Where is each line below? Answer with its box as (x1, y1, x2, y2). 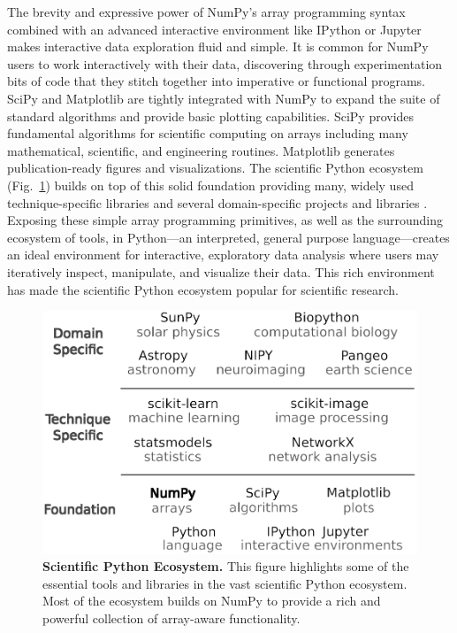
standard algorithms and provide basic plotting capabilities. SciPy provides (7, 106, 415, 125)
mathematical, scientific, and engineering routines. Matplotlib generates (7, 141, 395, 159)
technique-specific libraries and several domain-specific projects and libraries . (7, 193, 428, 212)
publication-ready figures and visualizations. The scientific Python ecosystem (7, 158, 423, 177)
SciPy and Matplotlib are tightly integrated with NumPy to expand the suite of (7, 89, 440, 107)
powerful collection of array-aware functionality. (42, 608, 301, 627)
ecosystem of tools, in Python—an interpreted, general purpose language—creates (7, 228, 450, 246)
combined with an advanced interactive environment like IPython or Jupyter (7, 19, 422, 38)
